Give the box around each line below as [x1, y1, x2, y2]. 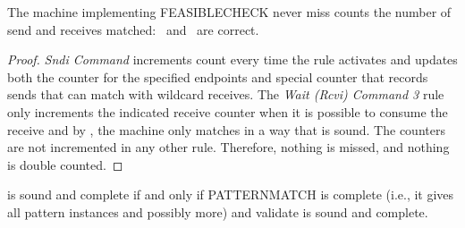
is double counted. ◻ [7, 155, 123, 173]
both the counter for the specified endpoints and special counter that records [7, 67, 428, 86]
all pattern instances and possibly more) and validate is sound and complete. [7, 202, 428, 221]
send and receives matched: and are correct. [7, 20, 259, 38]
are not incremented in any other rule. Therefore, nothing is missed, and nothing [7, 138, 450, 156]
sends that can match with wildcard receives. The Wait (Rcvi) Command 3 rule [7, 85, 444, 104]
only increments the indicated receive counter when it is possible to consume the [7, 102, 448, 121]
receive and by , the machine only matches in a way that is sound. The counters [7, 120, 445, 139]
